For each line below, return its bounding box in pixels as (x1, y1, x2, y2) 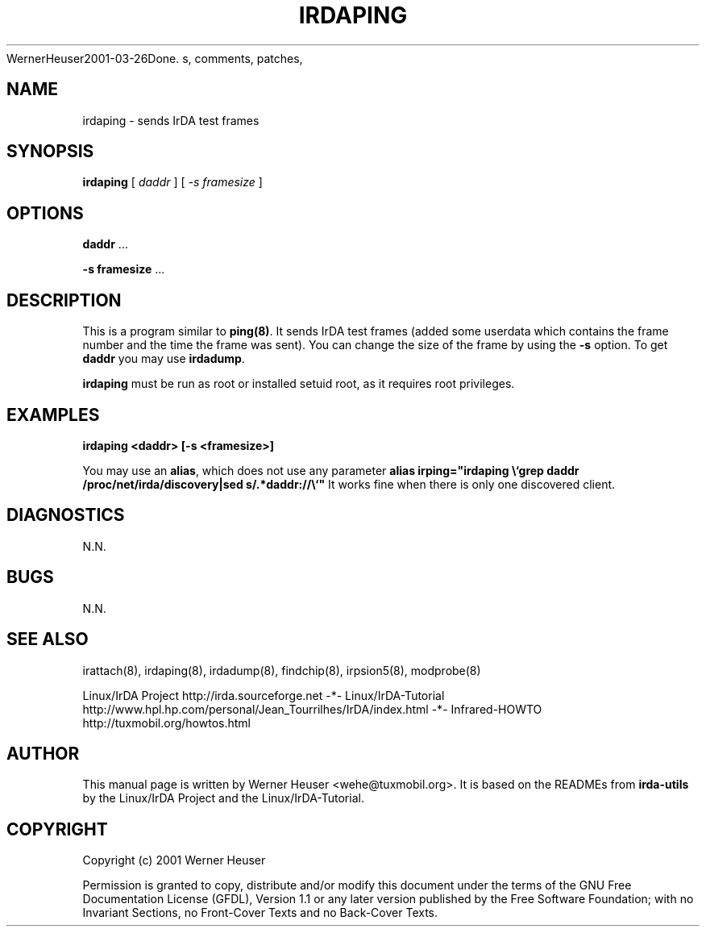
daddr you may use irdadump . (82, 352, 245, 366)
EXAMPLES (6, 404, 100, 425)
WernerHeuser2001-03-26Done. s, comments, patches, (6, 51, 303, 65)
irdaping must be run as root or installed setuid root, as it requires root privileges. (82, 377, 515, 391)
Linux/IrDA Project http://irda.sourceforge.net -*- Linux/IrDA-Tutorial (82, 688, 445, 702)
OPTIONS (6, 202, 84, 223)
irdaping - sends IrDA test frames (82, 113, 260, 127)
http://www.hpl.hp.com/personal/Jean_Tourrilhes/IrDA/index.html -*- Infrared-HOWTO (82, 702, 542, 716)
